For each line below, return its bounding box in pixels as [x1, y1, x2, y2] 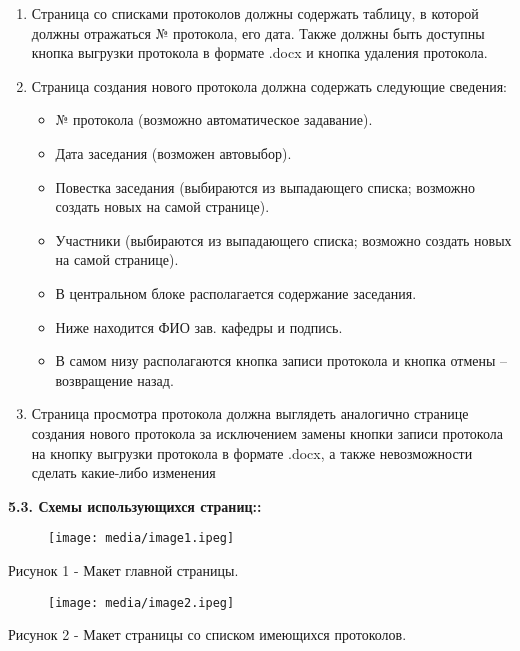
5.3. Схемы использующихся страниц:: [8, 495, 262, 516]
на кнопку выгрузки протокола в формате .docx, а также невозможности [31, 442, 473, 463]
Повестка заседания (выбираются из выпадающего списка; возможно [55, 176, 475, 197]
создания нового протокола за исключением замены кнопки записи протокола [31, 422, 503, 443]
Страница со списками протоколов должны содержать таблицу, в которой [31, 3, 479, 23]
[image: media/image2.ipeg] [48, 595, 235, 610]
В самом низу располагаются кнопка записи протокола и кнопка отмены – [55, 350, 508, 371]
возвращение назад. [55, 369, 174, 390]
